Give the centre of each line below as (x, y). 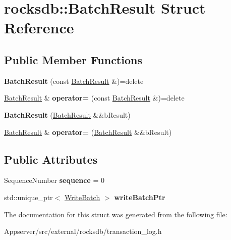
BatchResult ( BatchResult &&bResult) (67, 114)
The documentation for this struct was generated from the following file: (116, 214)
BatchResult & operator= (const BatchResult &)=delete (94, 98)
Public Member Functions (73, 59)
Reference (39, 28)
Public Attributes (51, 159)
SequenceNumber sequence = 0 (54, 180)
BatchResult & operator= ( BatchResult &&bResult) (88, 132)
